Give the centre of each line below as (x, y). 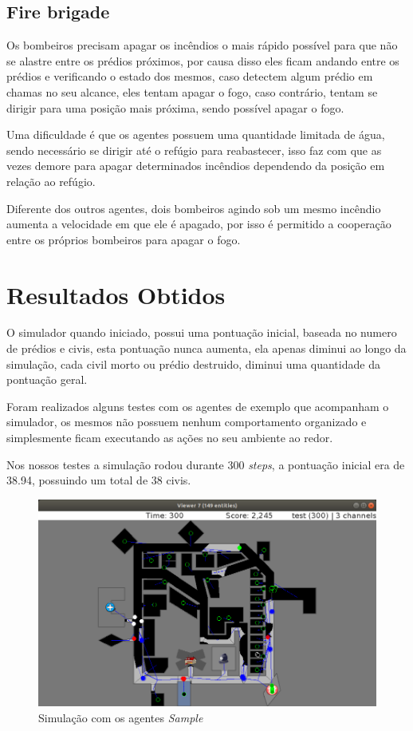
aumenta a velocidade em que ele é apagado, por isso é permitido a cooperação (199, 224)
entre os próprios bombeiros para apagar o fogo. (124, 239)
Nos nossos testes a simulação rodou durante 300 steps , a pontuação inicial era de (206, 464)
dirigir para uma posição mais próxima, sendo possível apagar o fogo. (175, 107)
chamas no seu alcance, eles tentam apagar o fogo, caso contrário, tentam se (192, 91)
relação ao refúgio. (51, 181)
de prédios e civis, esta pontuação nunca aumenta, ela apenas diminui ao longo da (206, 348)
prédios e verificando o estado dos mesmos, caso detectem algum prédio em (190, 76)
